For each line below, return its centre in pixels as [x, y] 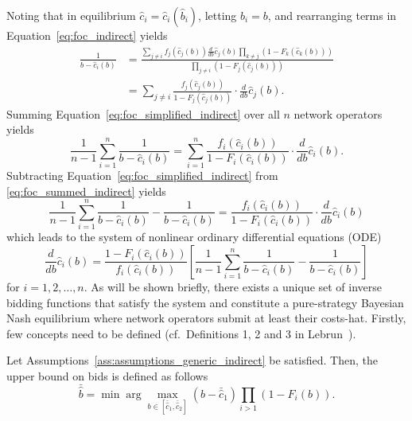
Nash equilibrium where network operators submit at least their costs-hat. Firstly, [206, 318]
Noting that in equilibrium [71, 15]
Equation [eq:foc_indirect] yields [87, 35]
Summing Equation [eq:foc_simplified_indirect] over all [143, 113]
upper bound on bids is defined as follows [107, 375]
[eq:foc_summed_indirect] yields [86, 191]
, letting [218, 15]
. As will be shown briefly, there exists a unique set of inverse [233, 286]
